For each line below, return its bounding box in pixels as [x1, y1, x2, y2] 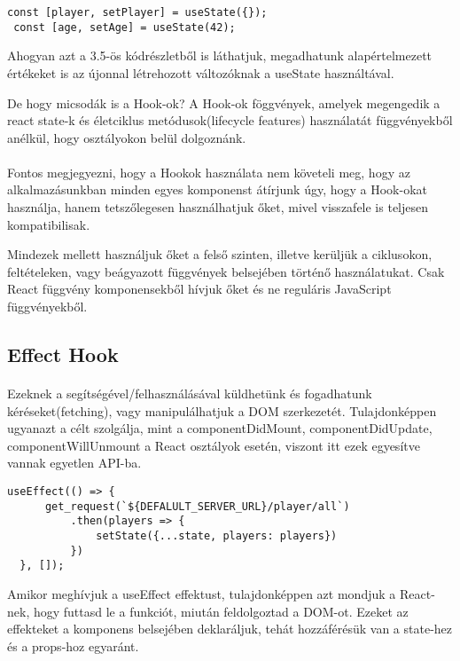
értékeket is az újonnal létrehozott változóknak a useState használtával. [7, 63, 394, 82]
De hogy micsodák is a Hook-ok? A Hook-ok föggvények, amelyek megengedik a [7, 93, 441, 112]
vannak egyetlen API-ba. [7, 453, 142, 472]
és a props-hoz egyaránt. [7, 636, 139, 655]
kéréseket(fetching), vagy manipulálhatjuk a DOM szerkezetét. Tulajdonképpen [7, 401, 437, 420]
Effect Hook [7, 341, 119, 368]
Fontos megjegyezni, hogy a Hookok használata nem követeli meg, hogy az [7, 162, 410, 181]
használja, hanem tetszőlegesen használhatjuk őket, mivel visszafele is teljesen [7, 198, 429, 216]
